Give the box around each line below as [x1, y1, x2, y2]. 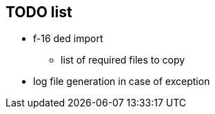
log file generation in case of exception [33, 75, 210, 88]
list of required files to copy [61, 54, 185, 66]
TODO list [6, 3, 72, 21]
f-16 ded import [33, 32, 103, 45]
